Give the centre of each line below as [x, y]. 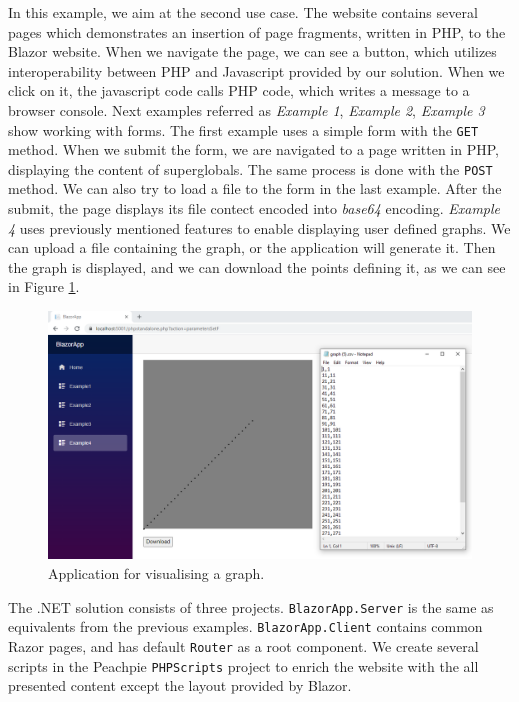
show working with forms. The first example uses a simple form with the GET [243, 129]
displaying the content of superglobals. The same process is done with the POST [250, 168]
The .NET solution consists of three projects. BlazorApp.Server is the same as [251, 606]
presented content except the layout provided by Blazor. [180, 685]
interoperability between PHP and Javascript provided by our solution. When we [256, 70]
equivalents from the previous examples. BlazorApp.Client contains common [245, 626]
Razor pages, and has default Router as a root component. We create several [243, 645]
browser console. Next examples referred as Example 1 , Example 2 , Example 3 [246, 109]
